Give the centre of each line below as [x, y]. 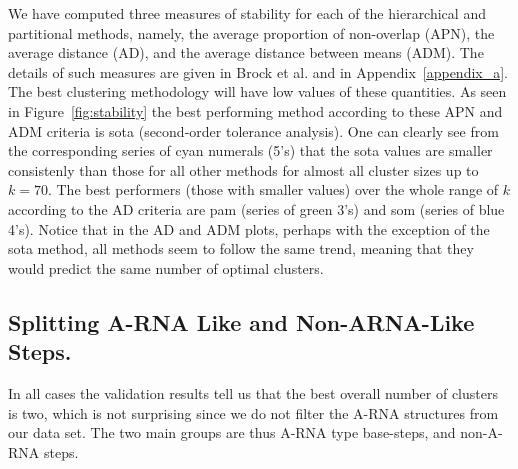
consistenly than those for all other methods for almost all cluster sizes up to [243, 169]
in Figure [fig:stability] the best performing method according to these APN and [255, 110]
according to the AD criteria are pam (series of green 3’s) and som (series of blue [256, 208]
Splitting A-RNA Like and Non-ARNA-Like [241, 321]
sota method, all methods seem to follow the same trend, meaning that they [241, 248]
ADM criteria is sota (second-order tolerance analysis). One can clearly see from [253, 130]
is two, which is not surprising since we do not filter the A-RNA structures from [253, 412]
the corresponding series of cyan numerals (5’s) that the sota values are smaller [250, 150]
